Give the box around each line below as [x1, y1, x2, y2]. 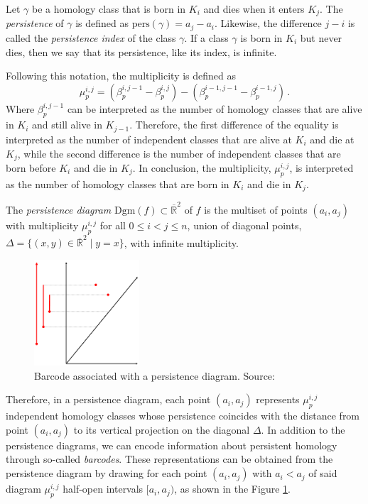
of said [308, 466, 337, 481]
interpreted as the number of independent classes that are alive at [6, 131, 292, 146]
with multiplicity [6, 217, 79, 232]
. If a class [184, 30, 229, 45]
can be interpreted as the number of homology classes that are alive [67, 101, 362, 116]
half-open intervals [63, 481, 144, 496]
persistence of [6, 16, 64, 31]
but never [300, 30, 342, 45]
